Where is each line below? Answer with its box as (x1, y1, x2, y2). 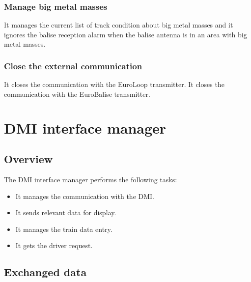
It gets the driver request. (15, 240, 93, 251)
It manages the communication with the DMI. (15, 191, 154, 201)
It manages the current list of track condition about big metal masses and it (4, 20, 233, 30)
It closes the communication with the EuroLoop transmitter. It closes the (4, 79, 224, 89)
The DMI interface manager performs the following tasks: (4, 174, 177, 184)
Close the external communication (4, 59, 142, 72)
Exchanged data (4, 264, 87, 280)
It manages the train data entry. (15, 224, 112, 234)
